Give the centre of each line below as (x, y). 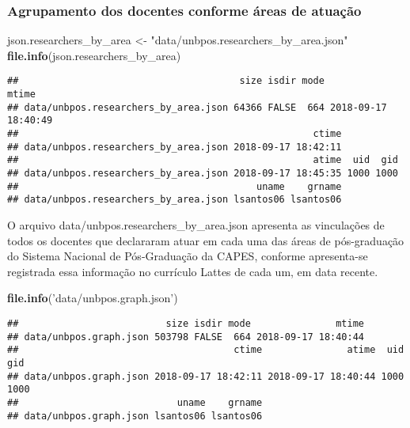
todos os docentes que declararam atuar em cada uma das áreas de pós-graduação (206, 240)
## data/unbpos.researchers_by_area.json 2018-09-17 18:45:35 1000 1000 (203, 173)
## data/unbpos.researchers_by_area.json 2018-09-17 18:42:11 (175, 147)
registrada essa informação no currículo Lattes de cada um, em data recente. (193, 271)
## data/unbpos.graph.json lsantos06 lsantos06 (135, 416)
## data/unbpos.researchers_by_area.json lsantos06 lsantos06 (175, 200)
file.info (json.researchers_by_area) (94, 55)
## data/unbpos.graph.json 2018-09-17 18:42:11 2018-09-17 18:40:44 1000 (206, 376)
